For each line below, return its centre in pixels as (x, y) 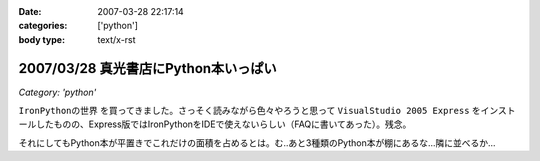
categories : (43, 26)
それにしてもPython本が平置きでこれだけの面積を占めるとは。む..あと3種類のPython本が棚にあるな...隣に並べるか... (257, 142)
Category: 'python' (57, 92)
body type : (41, 39)
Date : (30, 11)
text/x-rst (116, 39)
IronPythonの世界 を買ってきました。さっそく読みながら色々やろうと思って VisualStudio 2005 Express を (250, 111)
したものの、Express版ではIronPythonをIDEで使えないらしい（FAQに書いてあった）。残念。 (223, 124)
